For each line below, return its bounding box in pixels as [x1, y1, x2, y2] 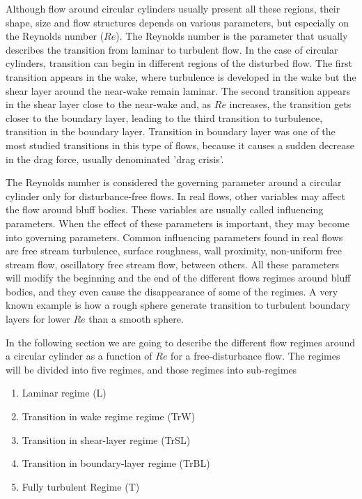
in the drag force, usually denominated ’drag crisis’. [6, 151, 224, 166]
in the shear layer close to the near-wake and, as [6, 97, 212, 112]
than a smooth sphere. [88, 312, 184, 326]
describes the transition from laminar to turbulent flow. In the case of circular [6, 42, 338, 56]
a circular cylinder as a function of [6, 348, 152, 363]
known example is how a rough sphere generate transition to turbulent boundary [6, 298, 350, 312]
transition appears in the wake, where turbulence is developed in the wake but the [6, 69, 356, 84]
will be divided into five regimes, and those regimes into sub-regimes [6, 362, 297, 376]
